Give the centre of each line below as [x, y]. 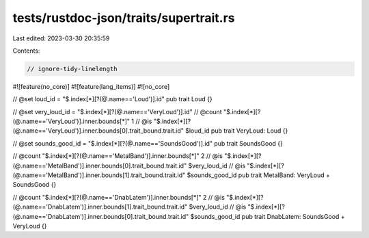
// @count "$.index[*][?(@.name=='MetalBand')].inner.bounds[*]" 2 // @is [118, 156]
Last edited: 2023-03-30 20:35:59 [61, 38]
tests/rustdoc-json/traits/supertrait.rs [124, 18]
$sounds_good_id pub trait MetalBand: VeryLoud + [259, 175]
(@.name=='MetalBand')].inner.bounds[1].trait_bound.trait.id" [99, 175]
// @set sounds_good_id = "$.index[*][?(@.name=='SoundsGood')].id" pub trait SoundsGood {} [148, 143]
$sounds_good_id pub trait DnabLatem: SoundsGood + [268, 216]
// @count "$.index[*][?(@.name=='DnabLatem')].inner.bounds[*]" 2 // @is [119, 197]
